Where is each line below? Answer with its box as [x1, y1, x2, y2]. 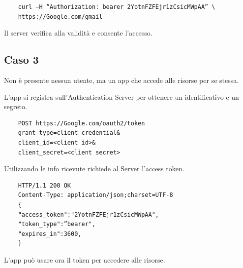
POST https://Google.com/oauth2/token [18, 119, 145, 127]
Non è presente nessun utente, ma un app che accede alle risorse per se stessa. [4, 75, 239, 85]
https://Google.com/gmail [18, 13, 103, 20]
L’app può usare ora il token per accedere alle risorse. [4, 254, 165, 265]
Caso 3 [4, 52, 39, 67]
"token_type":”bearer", [18, 221, 96, 228]
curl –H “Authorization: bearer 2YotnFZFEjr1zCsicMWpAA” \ [18, 3, 215, 10]
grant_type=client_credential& [18, 129, 121, 137]
